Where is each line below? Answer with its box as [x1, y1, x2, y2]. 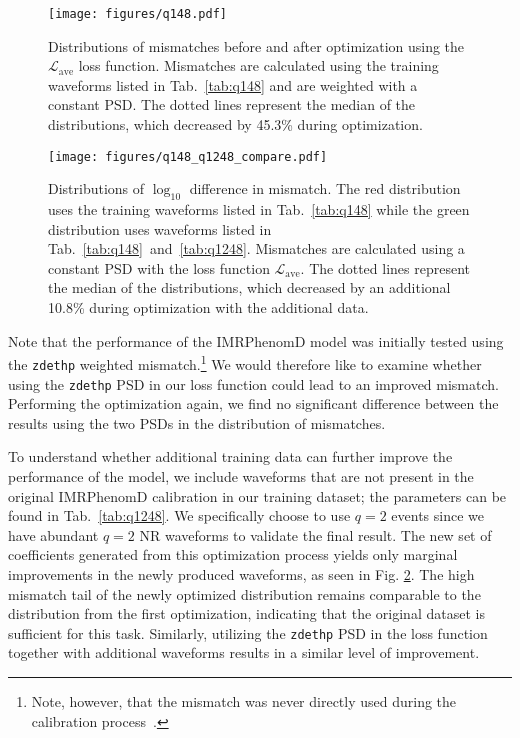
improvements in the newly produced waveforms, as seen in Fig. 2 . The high [8, 563, 475, 584]
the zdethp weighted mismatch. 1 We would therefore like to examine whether [8, 351, 482, 374]
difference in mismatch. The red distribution [189, 178, 461, 199]
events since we [391, 505, 485, 526]
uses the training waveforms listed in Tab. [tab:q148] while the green [48, 199, 470, 220]
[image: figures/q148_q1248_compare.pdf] [48, 149, 328, 164]
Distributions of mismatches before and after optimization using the [48, 35, 465, 56]
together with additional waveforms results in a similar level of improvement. [8, 642, 480, 663]
